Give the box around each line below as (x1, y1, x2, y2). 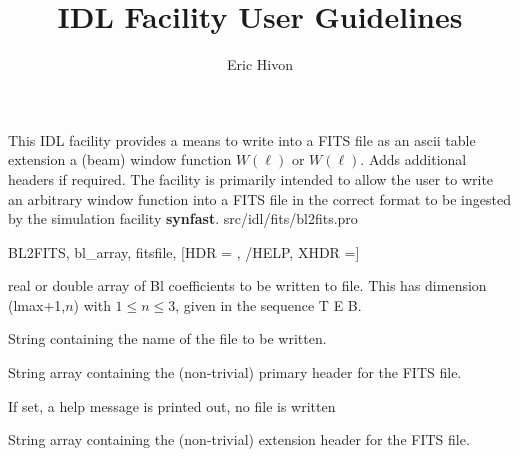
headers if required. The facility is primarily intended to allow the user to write (8, 168, 494, 189)
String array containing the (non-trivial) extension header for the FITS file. (8, 429, 470, 450)
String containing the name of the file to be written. (8, 328, 327, 349)
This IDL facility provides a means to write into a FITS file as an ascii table (8, 129, 476, 150)
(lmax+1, (8, 294, 66, 315)
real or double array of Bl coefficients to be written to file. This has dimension (8, 275, 487, 296)
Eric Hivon (227, 54, 293, 75)
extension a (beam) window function (8, 149, 232, 170)
